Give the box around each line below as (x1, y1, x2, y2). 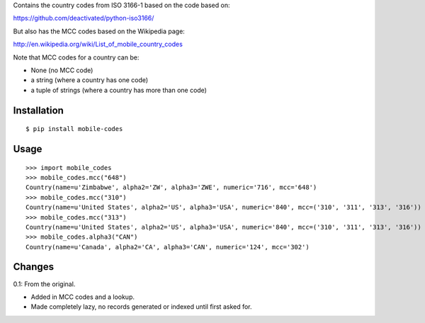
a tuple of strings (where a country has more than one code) (30, 86, 207, 94)
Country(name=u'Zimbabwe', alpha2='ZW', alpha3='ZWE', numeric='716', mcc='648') (25, 183, 317, 191)
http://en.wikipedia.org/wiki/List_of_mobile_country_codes (13, 40, 183, 49)
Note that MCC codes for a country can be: (13, 53, 140, 62)
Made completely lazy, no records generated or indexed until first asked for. (30, 302, 252, 311)
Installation (13, 104, 64, 116)
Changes (13, 261, 55, 273)
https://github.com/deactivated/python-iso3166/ (13, 14, 154, 23)
